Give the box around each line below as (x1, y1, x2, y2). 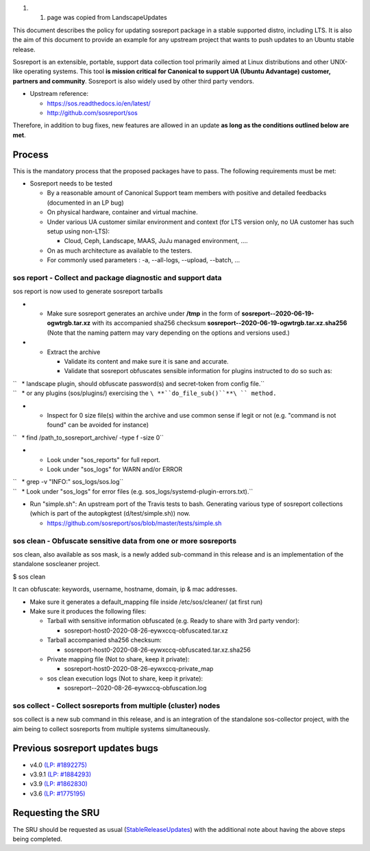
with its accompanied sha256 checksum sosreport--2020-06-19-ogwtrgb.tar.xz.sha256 (92, 319, 347, 327)
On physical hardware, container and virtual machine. (47, 208, 198, 216)
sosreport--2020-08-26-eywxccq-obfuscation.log (64, 684, 207, 692)
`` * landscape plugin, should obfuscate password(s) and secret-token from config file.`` (12, 379, 265, 388)
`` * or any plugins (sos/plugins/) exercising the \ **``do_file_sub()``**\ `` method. (12, 389, 277, 397)
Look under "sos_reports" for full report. (47, 455, 161, 463)
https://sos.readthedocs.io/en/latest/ (47, 99, 151, 107)
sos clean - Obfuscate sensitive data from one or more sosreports (12, 536, 236, 546)
